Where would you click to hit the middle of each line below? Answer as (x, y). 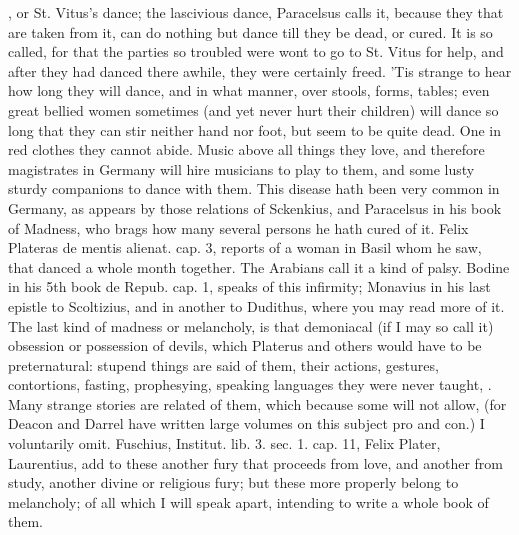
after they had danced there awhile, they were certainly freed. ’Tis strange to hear (260, 70)
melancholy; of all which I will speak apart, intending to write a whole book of (248, 501)
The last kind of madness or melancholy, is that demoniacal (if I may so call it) (251, 325)
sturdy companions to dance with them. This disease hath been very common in (254, 188)
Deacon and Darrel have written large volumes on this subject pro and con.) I (246, 423)
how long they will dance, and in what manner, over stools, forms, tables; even (249, 90)
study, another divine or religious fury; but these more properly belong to (233, 482)
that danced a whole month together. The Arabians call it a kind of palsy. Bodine (259, 266)
